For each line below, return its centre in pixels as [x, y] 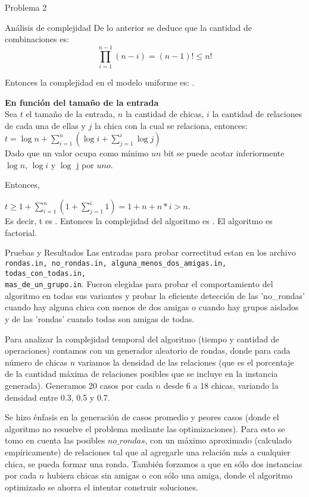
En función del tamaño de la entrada [82, 102]
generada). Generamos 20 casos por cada [79, 385]
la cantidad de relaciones [257, 114]
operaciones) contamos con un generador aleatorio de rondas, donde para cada [148, 350]
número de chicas [36, 362]
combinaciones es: [37, 39]
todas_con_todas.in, [46, 273]
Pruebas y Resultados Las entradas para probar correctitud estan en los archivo [150, 252]
